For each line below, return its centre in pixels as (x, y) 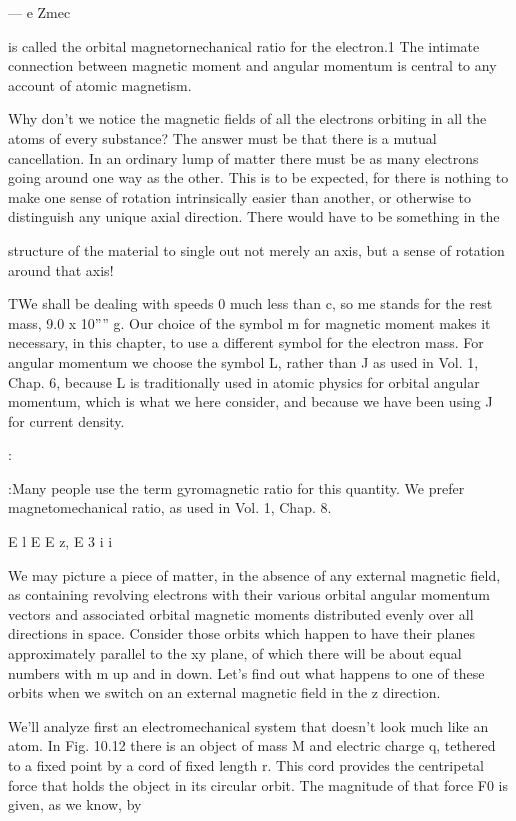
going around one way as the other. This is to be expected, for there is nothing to (258, 177)
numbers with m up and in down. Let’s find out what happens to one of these (246, 672)
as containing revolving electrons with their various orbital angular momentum (249, 594)
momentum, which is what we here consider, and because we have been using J (250, 401)
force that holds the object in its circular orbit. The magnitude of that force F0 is (258, 784)
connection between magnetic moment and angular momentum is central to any (252, 65)
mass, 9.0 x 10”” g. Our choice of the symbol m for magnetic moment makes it (249, 322)
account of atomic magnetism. (100, 84)
